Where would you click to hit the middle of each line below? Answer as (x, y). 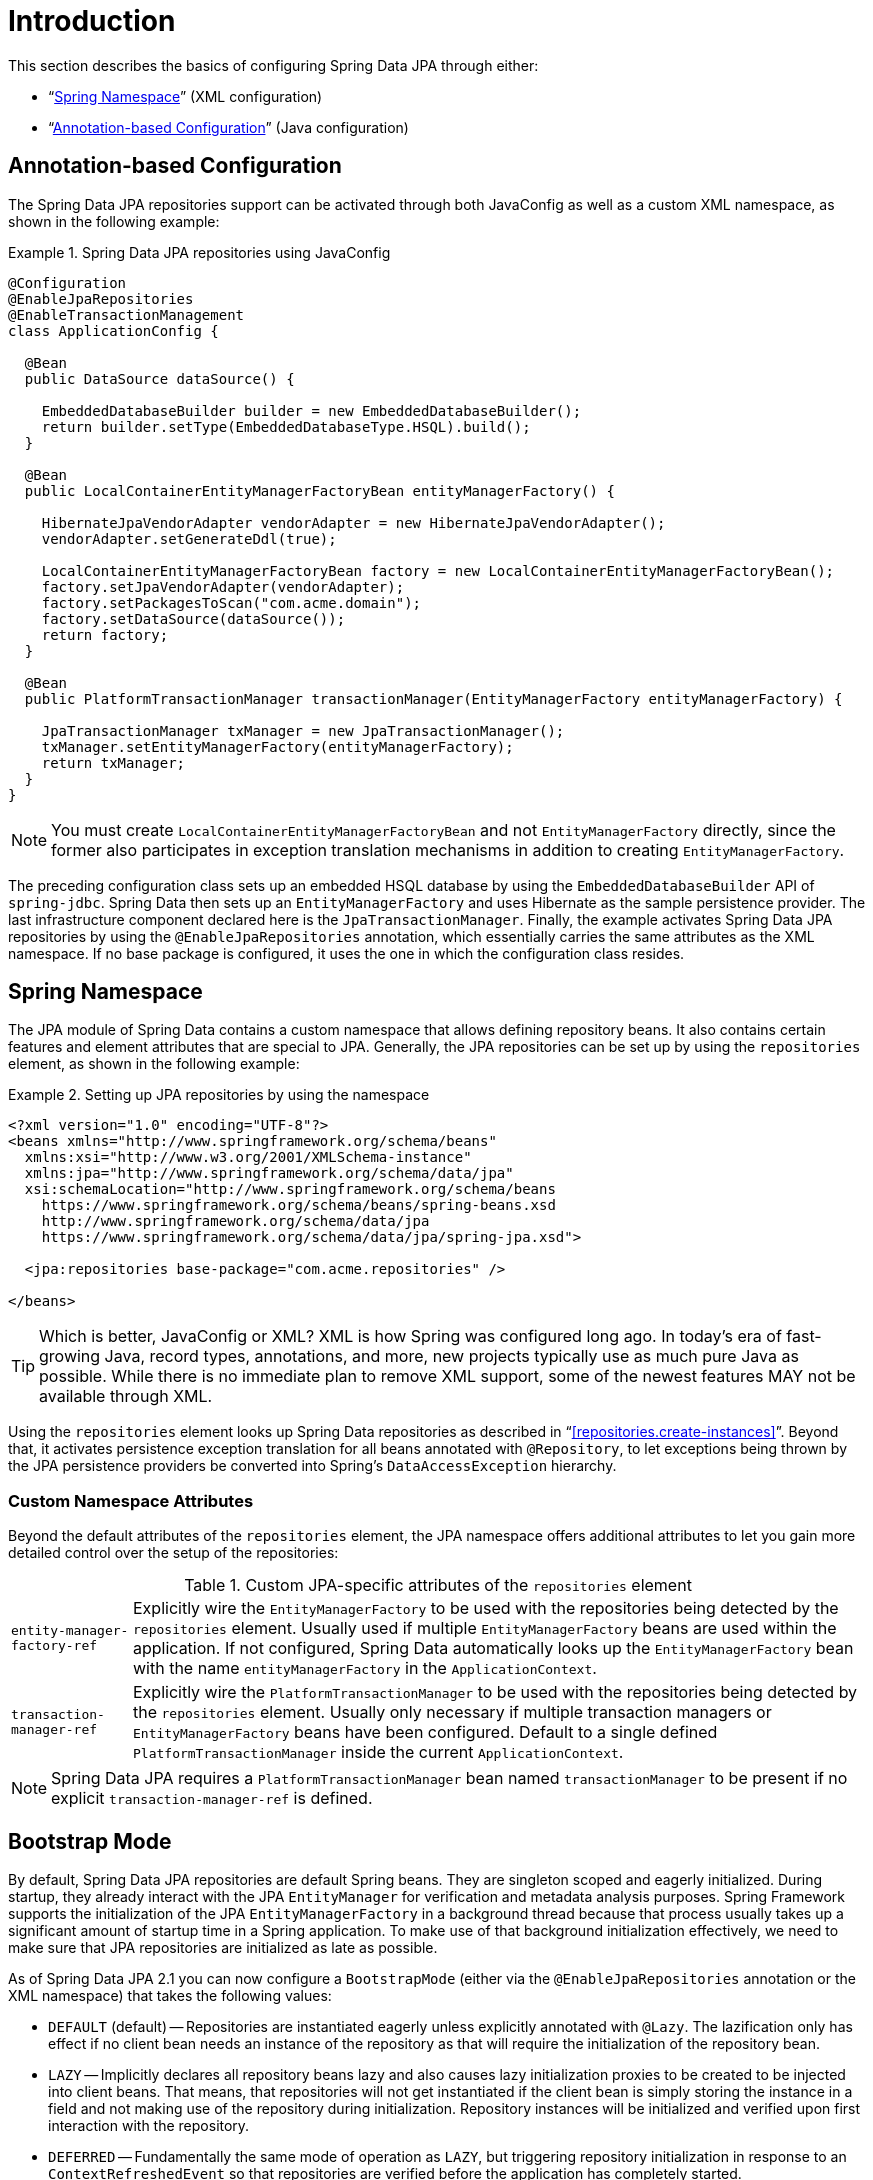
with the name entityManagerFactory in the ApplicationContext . (365, 1668)
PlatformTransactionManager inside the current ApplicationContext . (378, 1752)
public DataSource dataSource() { (159, 378)
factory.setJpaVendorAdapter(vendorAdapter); (223, 586)
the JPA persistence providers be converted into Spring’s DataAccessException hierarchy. (312, 1466)
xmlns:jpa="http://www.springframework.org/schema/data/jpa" (269, 1173)
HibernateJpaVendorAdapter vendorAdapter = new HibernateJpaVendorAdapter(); (353, 522)
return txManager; (113, 762)
